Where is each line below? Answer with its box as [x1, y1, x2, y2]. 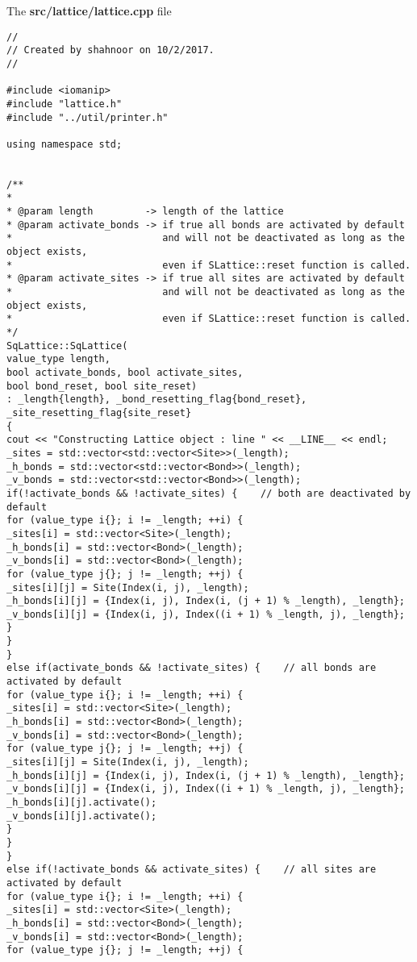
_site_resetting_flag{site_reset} [6, 406, 192, 419]
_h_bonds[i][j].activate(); [6, 797, 157, 808]
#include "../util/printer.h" [6, 111, 169, 123]
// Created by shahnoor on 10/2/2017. [6, 44, 215, 56]
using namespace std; [6, 138, 123, 150]
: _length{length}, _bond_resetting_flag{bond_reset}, [6, 394, 307, 406]
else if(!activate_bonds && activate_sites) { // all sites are [6, 864, 377, 876]
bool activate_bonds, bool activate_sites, [6, 367, 244, 378]
